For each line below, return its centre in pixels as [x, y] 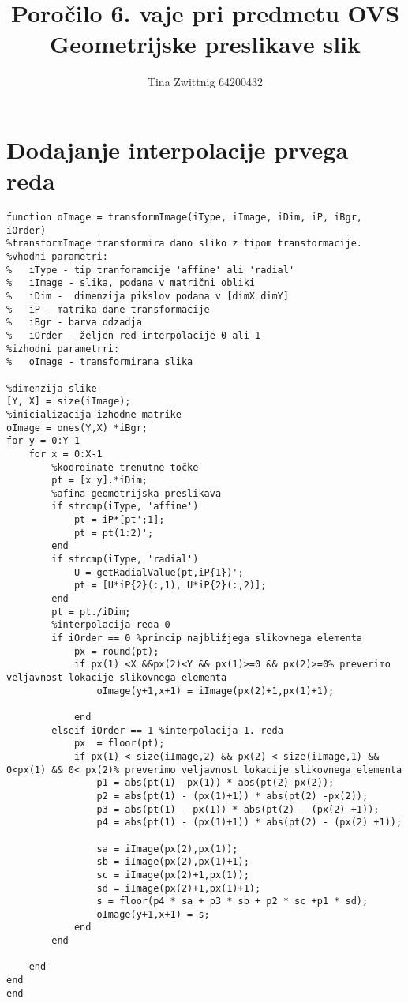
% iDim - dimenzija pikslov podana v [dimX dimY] [148, 296]
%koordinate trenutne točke [125, 467]
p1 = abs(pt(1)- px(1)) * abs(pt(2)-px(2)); [215, 783]
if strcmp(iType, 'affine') [125, 507]
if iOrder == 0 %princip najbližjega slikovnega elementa [207, 639]
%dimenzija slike [52, 388]
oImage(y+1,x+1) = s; [153, 914]
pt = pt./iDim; [91, 612]
